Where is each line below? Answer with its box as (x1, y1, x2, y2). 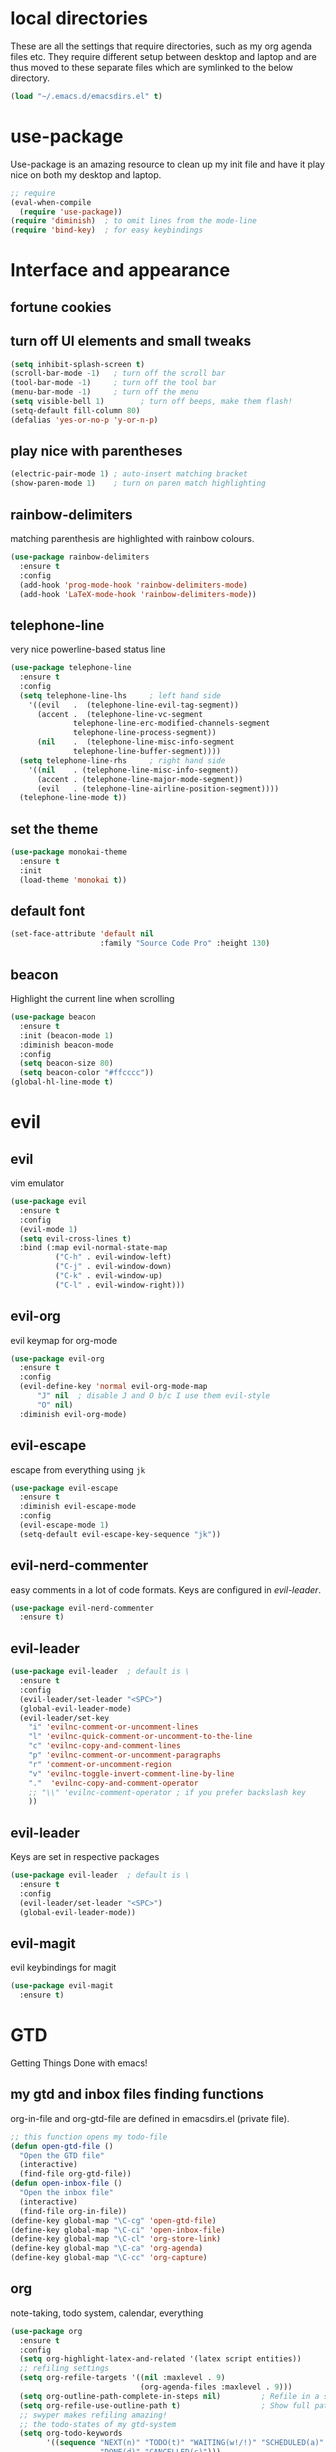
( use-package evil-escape (10, 1483, 118, 1493)
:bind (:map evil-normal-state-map (19, 1243, 168, 1253)
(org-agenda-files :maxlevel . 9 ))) (139, 2382, 293, 2392)
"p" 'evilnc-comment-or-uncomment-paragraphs (28, 1750, 222, 1761)
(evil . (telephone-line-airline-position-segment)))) (36, 783, 280, 794)
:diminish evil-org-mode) (19, 1409, 128, 1419)
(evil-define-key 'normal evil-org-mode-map (19, 1382, 208, 1392)
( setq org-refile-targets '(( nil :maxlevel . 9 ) (19, 2373, 226, 2383)
